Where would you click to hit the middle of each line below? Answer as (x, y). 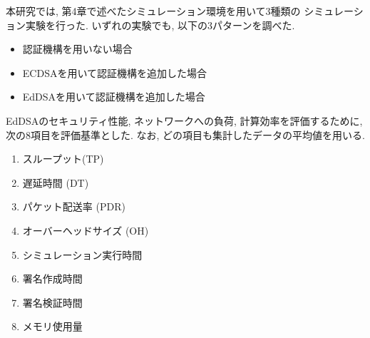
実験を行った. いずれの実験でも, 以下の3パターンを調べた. (160, 25)
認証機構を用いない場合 (77, 49)
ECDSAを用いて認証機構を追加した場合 (114, 72)
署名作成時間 (52, 278)
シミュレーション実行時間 (82, 254)
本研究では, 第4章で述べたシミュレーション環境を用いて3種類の (153, 11)
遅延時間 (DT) (56, 182)
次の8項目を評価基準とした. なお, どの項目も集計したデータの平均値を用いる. (185, 134)
